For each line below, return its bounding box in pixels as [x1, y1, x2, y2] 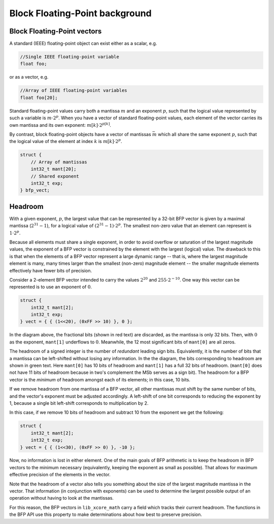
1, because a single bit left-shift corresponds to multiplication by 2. [9, 400, 149, 406]
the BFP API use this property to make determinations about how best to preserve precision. [9, 511, 202, 517]
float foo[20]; [20, 94, 58, 100]
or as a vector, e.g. [9, 74, 49, 80]
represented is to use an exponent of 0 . [9, 284, 92, 290]
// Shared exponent [30, 173, 80, 179]
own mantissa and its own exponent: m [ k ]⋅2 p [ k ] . [9, 121, 112, 128]
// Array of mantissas [30, 159, 87, 165]
